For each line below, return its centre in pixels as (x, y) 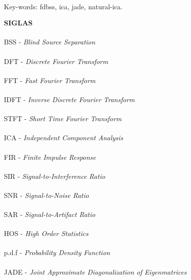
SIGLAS (18, 23)
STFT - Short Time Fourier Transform (63, 118)
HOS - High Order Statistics (46, 233)
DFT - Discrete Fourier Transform (56, 61)
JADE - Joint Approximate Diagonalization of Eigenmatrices (95, 271)
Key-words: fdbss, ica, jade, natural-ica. (63, 6)
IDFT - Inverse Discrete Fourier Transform (70, 99)
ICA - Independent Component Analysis (64, 138)
